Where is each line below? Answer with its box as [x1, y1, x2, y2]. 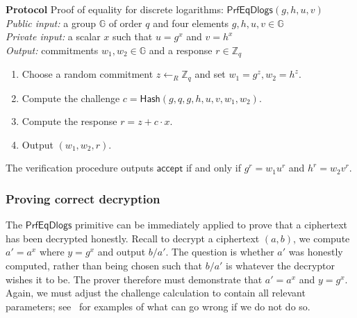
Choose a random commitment [22, 67, 153, 81]
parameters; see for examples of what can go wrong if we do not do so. [6, 299, 310, 313]
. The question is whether [165, 244, 274, 259]
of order [108, 15, 142, 30]
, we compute [293, 231, 350, 245]
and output [97, 244, 146, 259]
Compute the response [22, 114, 117, 128]
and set [194, 67, 226, 81]
